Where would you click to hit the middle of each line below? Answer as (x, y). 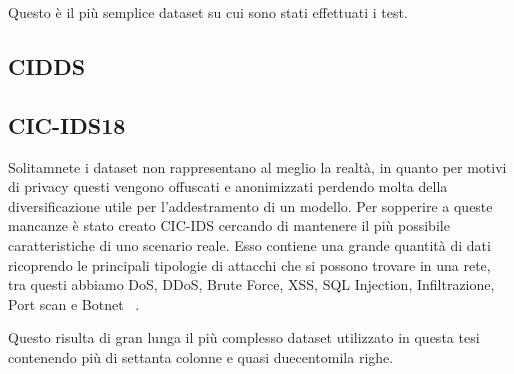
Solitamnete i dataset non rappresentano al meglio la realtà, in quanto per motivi (257, 166)
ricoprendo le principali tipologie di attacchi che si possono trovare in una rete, (249, 264)
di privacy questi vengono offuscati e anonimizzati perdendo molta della (228, 186)
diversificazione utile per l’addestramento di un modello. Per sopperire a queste (250, 205)
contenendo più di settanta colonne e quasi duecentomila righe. (201, 356)
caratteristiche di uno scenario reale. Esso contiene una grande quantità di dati (249, 244)
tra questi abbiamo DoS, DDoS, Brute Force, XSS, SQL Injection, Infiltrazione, (251, 284)
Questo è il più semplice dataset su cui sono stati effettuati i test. (208, 12)
